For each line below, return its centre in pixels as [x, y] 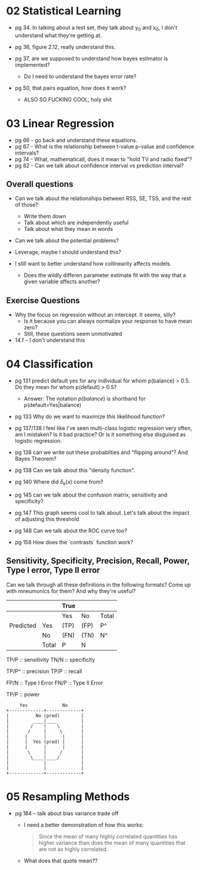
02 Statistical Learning [64, 11]
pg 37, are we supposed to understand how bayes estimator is [91, 58]
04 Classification [50, 364]
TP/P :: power [23, 694]
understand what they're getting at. [58, 35]
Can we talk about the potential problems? [67, 240]
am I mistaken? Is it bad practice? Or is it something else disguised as [100, 434]
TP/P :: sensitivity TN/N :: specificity [51, 659]
